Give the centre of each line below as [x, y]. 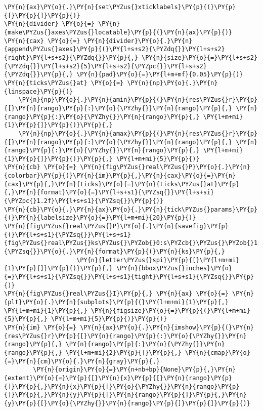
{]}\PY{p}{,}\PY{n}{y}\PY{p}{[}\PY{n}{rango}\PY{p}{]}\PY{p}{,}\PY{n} [125, 395]
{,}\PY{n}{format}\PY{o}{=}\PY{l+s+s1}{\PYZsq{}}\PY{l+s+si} [109, 193]
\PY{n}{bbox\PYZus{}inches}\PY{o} [174, 269]
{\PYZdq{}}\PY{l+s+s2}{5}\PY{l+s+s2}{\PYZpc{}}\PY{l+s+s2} [105, 66]
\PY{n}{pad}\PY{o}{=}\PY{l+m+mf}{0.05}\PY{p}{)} [160, 75]
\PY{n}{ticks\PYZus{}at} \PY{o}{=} [64, 83]
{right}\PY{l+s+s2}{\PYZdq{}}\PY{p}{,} [71, 57]
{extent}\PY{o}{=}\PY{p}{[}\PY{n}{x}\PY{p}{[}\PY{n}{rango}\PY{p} [118, 378]
